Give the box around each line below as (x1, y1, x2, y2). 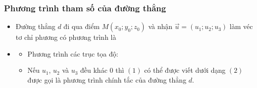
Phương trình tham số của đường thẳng (4, 1, 166, 14)
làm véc (229, 21, 253, 31)
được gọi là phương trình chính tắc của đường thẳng (27, 75, 187, 85)
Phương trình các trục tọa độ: (27, 48, 118, 59)
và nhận (148, 21, 173, 31)
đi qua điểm (63, 21, 100, 31)
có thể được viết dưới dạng (144, 65, 226, 75)
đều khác (80, 65, 107, 75)
